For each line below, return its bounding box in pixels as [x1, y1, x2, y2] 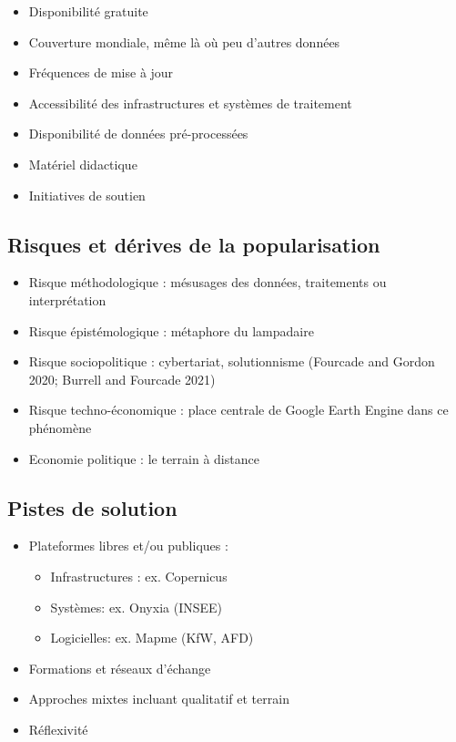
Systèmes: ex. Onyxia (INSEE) [50, 597, 222, 616]
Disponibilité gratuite [28, 2, 148, 20]
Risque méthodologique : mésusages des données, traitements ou [28, 273, 387, 292]
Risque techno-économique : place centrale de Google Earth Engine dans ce [28, 400, 449, 419]
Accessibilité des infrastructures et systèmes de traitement [28, 93, 352, 112]
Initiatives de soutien [28, 185, 146, 204]
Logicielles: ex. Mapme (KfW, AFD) [50, 628, 254, 647]
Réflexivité [28, 719, 88, 738]
